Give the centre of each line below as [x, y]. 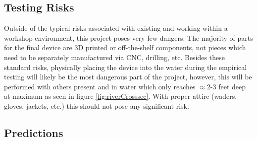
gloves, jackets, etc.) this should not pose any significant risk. [97, 106]
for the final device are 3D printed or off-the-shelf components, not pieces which [125, 47]
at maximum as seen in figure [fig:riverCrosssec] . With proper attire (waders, [121, 96]
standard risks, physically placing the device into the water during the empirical [126, 67]
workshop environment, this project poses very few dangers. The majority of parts [128, 37]
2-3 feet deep [226, 86]
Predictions [34, 132]
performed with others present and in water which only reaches [100, 86]
